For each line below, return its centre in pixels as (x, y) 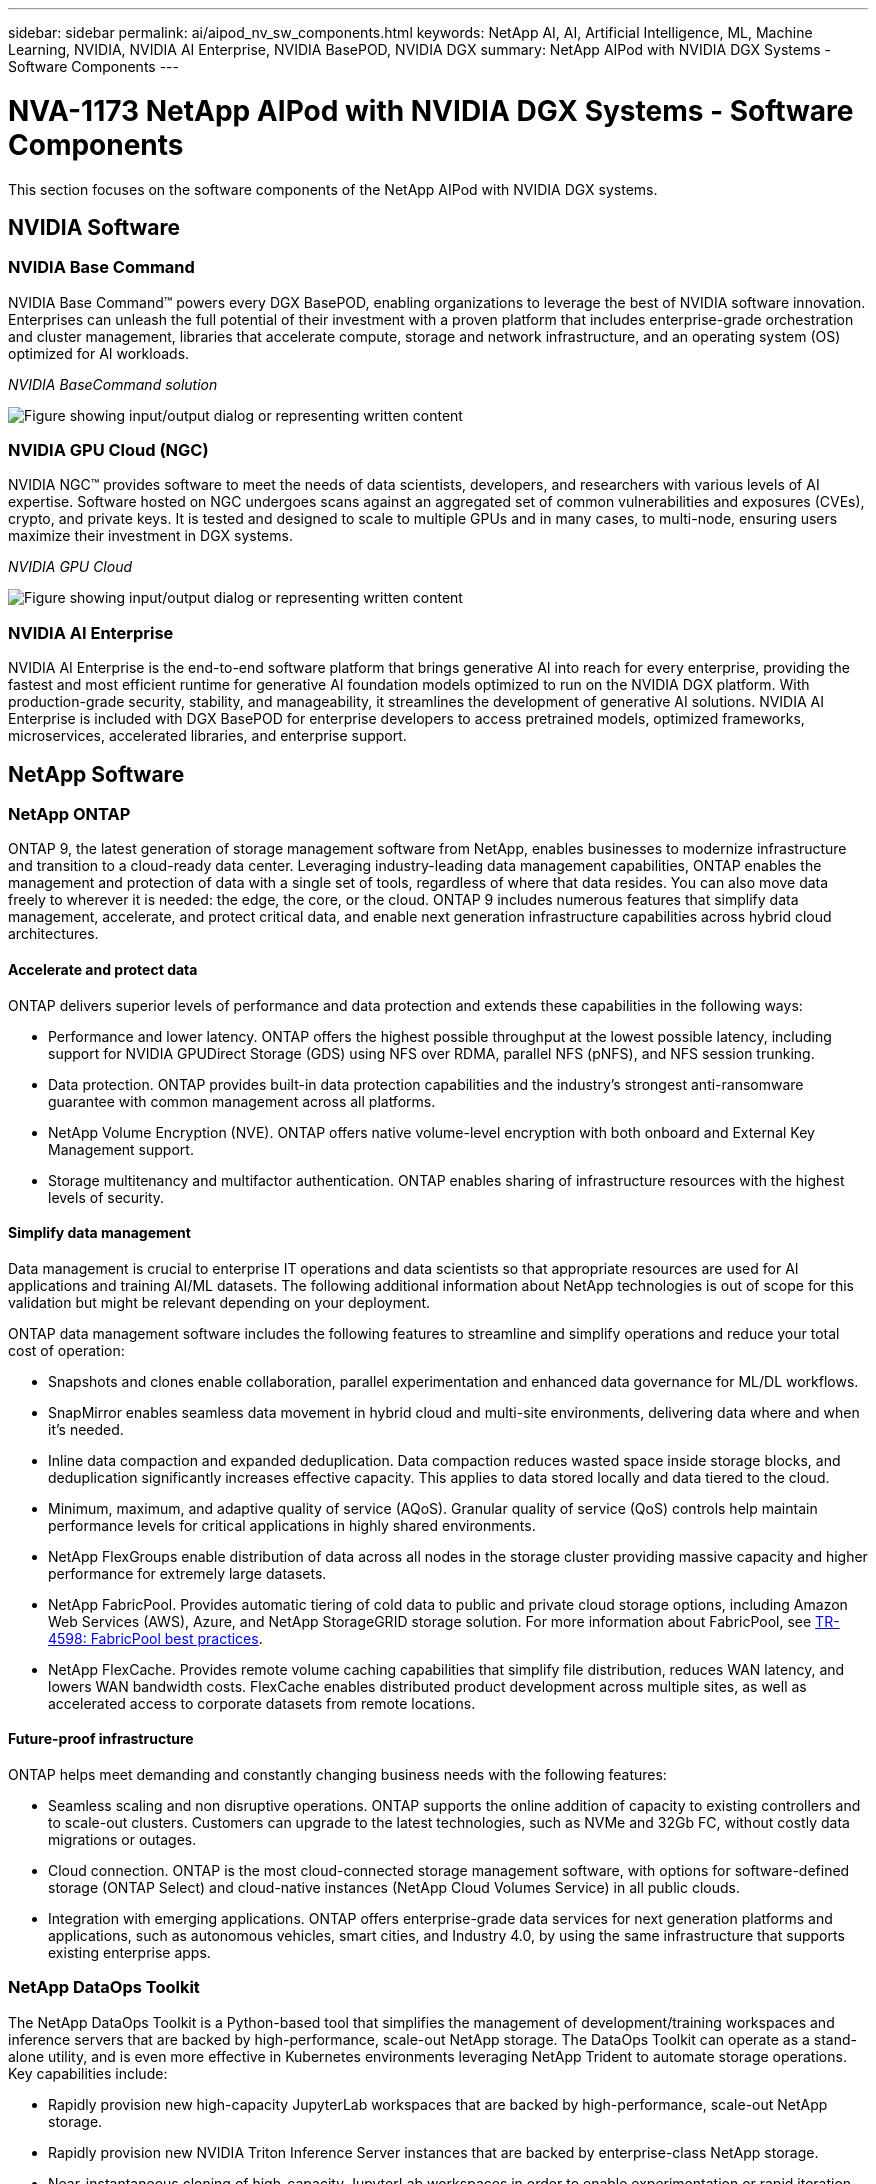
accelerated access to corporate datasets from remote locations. (262, 1703)
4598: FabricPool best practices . (155, 1638)
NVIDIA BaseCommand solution (113, 384)
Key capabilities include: (88, 2073)
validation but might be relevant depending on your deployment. (219, 1302)
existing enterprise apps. (129, 1953)
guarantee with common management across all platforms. (242, 1101)
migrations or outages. (122, 1840)
